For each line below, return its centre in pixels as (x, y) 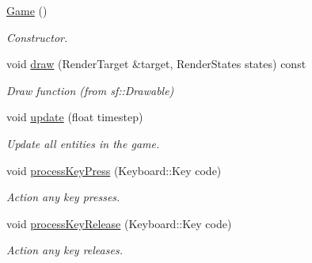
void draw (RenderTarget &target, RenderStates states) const (156, 64)
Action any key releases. (65, 250)
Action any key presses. (63, 197)
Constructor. (37, 37)
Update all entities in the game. (83, 143)
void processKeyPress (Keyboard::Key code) (114, 170)
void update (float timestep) (75, 117)
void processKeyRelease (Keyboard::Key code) (119, 223)
